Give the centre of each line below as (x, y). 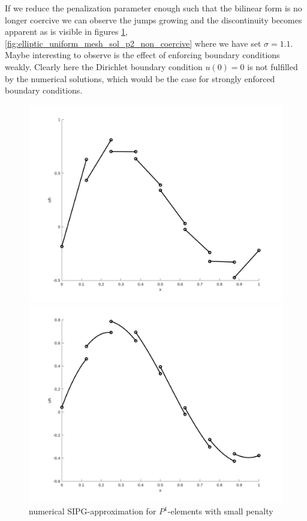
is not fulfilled (273, 66)
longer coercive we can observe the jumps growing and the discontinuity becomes (153, 19)
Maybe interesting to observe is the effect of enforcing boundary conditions (142, 55)
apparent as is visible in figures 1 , (66, 31)
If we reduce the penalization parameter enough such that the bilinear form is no (153, 8)
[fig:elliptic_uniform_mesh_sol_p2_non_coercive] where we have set (133, 43)
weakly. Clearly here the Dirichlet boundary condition (104, 66)
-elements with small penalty (220, 511)
